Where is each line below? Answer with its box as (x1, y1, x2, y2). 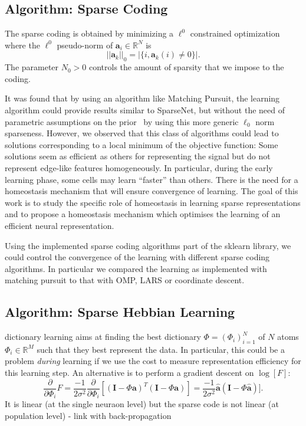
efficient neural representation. (5, 219, 114, 231)
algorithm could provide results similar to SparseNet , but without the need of (5, 103, 285, 116)
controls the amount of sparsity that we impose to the (88, 61, 284, 73)
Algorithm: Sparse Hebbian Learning (5, 303, 235, 321)
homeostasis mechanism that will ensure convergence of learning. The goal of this (5, 185, 298, 197)
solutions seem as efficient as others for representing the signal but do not (5, 150, 271, 162)
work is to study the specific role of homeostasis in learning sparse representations (5, 196, 301, 208)
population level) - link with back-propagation (5, 409, 172, 421)
